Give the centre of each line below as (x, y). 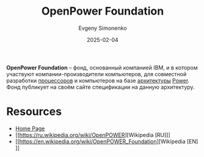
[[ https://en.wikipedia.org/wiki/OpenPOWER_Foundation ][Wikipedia (100, 141)
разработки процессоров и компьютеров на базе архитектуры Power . (98, 80)
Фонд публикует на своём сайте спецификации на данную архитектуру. (100, 87)
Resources (34, 112)
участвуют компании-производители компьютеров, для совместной (97, 74)
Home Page (30, 128)
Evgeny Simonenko (103, 28)
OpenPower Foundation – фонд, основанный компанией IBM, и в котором (102, 68)
